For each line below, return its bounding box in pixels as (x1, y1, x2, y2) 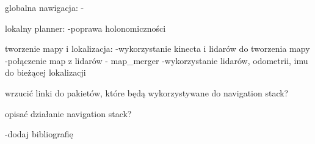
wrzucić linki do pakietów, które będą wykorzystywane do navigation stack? (5, 86, 289, 99)
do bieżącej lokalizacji (5, 66, 86, 79)
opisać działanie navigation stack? (5, 107, 132, 120)
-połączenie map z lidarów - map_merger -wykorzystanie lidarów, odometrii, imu (5, 54, 308, 67)
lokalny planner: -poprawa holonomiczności (5, 21, 166, 34)
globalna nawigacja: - (5, 1, 84, 13)
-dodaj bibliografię (5, 128, 73, 140)
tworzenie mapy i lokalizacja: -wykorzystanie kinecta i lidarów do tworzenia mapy (5, 42, 310, 55)
